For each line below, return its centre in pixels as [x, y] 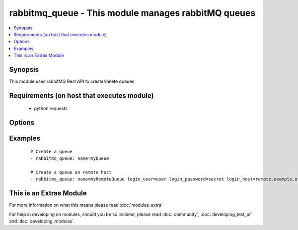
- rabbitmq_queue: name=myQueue [70, 158]
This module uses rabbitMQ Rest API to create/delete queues [72, 81]
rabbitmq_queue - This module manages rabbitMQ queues [132, 13]
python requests [51, 109]
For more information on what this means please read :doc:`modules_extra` [86, 205]
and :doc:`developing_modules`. [42, 221]
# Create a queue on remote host [71, 172]
